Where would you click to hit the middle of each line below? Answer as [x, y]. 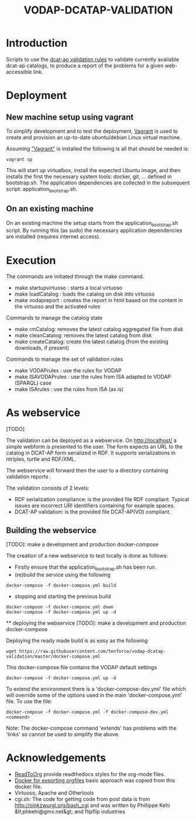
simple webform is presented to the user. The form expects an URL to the [94, 447]
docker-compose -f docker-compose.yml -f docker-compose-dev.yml [87, 712]
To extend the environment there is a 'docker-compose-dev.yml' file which [96, 689]
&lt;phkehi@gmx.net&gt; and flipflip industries [70, 811]
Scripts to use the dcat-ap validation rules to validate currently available [93, 59]
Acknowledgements [56, 758]
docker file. [28, 786]
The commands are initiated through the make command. [75, 276]
